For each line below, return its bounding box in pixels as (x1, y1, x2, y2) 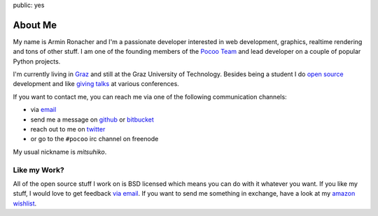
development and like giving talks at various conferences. (13, 80, 180, 88)
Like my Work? (13, 165, 64, 175)
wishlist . (13, 199, 37, 208)
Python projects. (13, 57, 61, 66)
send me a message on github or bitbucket (30, 115, 154, 124)
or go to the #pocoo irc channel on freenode (30, 135, 159, 143)
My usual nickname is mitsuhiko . (13, 147, 107, 156)
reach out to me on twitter (30, 125, 106, 134)
